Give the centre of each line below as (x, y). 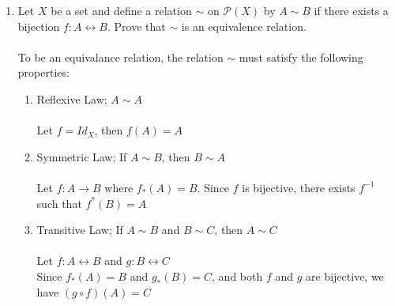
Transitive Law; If (80, 230)
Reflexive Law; (72, 98)
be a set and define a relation (121, 10)
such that (59, 203)
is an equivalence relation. (244, 26)
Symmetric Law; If (82, 156)
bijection (39, 26)
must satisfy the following (301, 57)
